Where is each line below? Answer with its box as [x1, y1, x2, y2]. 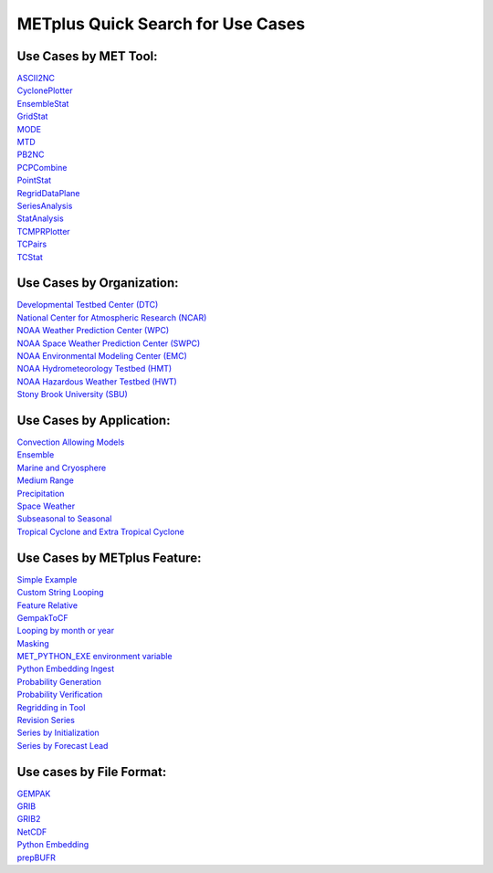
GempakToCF [16, 612, 68, 623]
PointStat [16, 174, 52, 186]
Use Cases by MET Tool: [16, 48, 158, 64]
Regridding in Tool [16, 701, 86, 712]
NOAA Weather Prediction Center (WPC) [16, 325, 170, 336]
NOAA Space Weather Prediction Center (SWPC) [16, 338, 201, 349]
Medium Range [16, 475, 75, 486]
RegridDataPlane [16, 187, 81, 198]
